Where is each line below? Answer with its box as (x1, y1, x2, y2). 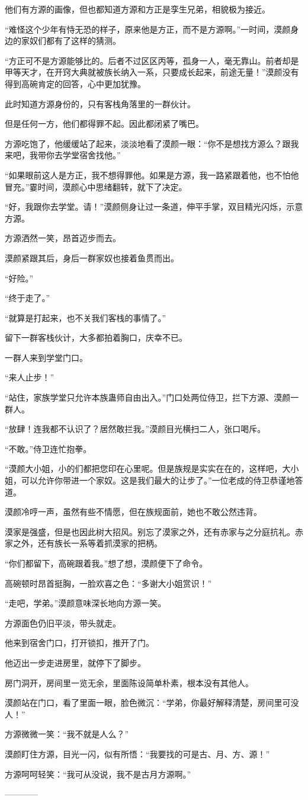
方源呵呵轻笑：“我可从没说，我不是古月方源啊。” (5, 767, 191, 780)
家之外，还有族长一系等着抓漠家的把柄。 (5, 537, 162, 549)
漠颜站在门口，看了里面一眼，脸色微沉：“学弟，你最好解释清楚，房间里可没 (5, 696, 299, 709)
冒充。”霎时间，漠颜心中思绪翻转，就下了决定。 (5, 180, 187, 193)
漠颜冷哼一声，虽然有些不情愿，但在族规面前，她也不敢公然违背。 (5, 505, 262, 518)
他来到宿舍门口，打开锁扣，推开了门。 (5, 636, 154, 649)
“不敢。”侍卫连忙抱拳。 (5, 442, 92, 455)
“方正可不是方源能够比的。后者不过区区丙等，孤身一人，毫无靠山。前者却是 (5, 54, 299, 66)
